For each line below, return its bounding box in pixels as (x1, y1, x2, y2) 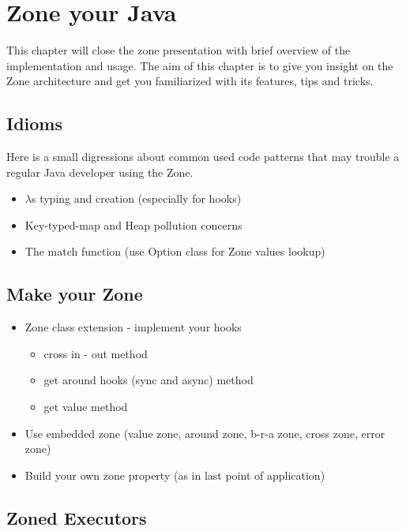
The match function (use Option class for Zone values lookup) (24, 243, 325, 260)
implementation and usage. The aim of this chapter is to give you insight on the (6, 57, 393, 73)
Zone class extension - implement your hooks (24, 319, 242, 335)
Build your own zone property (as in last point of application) (24, 466, 325, 483)
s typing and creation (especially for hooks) (31, 190, 242, 207)
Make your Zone (6, 282, 143, 306)
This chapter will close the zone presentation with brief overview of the (6, 42, 351, 58)
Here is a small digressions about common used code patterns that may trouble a (6, 148, 400, 165)
